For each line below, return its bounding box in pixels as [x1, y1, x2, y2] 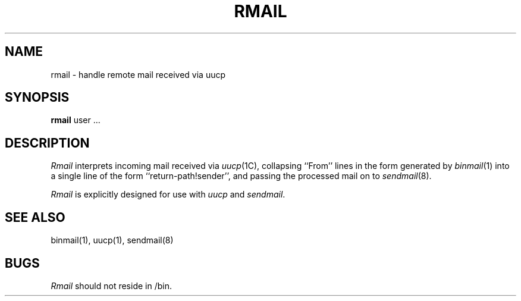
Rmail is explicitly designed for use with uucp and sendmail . [51, 189, 285, 200]
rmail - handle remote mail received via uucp [51, 69, 226, 80]
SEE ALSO [5, 209, 65, 225]
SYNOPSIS [5, 90, 70, 105]
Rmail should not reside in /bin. [51, 280, 172, 291]
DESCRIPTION [5, 135, 90, 150]
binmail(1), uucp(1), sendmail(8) [51, 235, 174, 246]
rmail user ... [51, 115, 101, 126]
